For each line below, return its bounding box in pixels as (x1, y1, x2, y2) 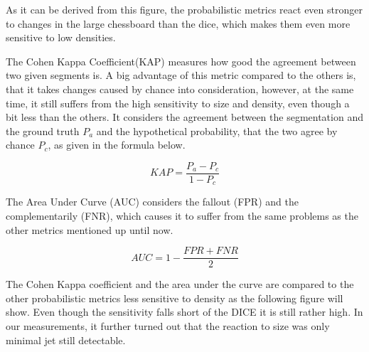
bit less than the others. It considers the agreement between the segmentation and (6, 110, 363, 124)
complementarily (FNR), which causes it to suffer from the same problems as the (6, 208, 358, 223)
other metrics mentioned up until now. (6, 222, 173, 237)
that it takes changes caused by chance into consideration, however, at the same (6, 81, 354, 96)
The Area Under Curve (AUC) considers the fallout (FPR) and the (6, 194, 299, 209)
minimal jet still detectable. (6, 332, 126, 347)
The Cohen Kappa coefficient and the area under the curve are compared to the (6, 277, 354, 292)
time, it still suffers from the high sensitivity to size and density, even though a (6, 95, 350, 110)
